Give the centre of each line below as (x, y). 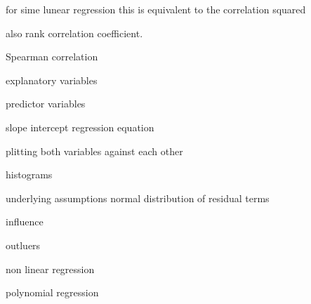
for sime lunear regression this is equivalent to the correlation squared (156, 9)
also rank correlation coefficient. (74, 33)
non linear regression (50, 269)
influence (25, 222)
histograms (29, 174)
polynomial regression (52, 292)
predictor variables (46, 104)
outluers (23, 245)
